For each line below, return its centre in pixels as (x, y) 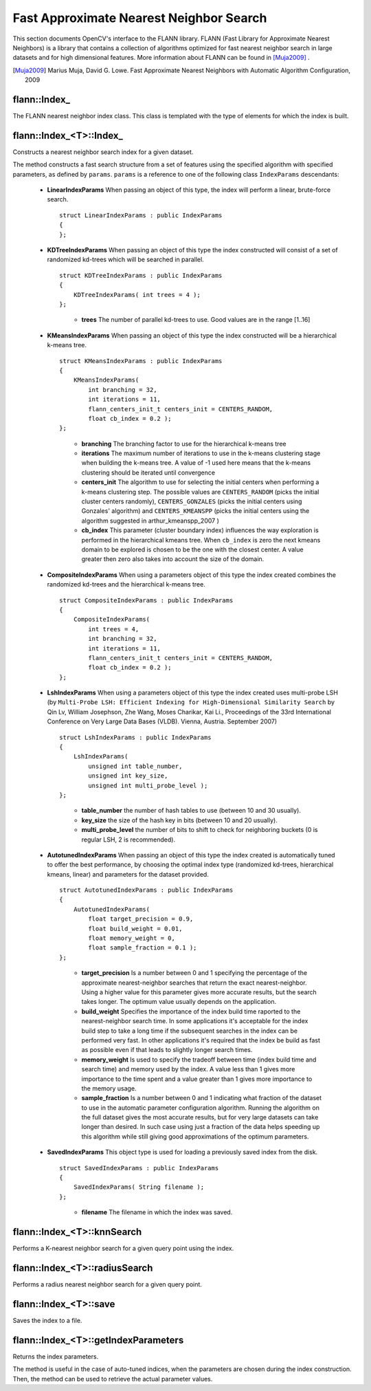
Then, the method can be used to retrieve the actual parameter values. (113, 1379)
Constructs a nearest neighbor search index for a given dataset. (103, 152)
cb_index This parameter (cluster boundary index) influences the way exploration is (200, 530)
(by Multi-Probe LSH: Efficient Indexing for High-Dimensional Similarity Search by (191, 702)
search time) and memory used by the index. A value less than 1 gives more (188, 1069)
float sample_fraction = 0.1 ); (143, 948)
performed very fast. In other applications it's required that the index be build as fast (201, 1040)
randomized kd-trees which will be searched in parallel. (125, 260)
